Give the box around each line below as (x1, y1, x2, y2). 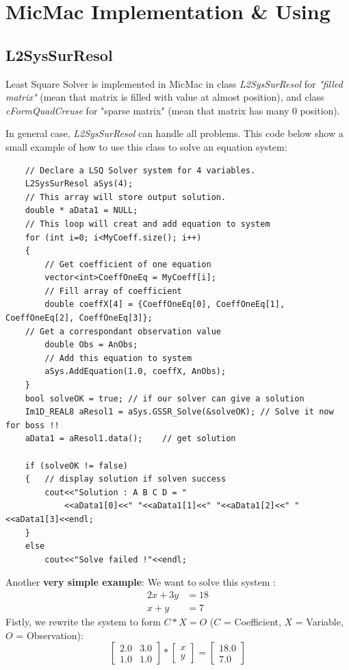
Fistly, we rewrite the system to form (5, 615, 161, 629)
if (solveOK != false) (25, 460, 128, 471)
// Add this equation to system (44, 353, 192, 363)
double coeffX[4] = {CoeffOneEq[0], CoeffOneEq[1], (44, 299, 285, 310)
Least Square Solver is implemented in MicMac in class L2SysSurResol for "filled (5, 76, 343, 90)
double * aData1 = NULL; (25, 206, 138, 216)
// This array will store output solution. (25, 192, 227, 202)
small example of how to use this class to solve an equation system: (5, 139, 287, 153)
